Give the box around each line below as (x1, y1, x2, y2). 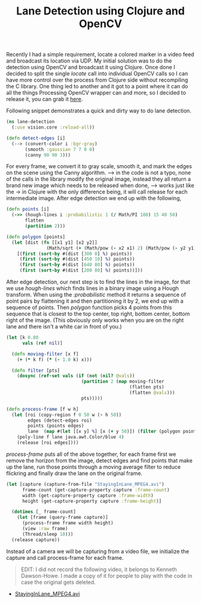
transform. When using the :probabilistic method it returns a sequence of (6, 291, 187, 298)
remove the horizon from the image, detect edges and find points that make (6, 456, 193, 464)
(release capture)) (11, 536, 60, 543)
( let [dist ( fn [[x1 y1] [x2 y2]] (11, 239, 98, 246)
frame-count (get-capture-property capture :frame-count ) (22, 486, 170, 493)
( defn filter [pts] (11, 368, 60, 374)
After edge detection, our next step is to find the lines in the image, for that (6, 278, 190, 286)
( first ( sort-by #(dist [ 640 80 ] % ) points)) (19, 262, 135, 268)
